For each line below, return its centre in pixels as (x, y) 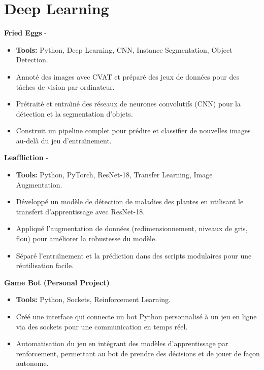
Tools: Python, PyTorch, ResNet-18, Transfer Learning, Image (114, 175)
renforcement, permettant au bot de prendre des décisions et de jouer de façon (138, 353)
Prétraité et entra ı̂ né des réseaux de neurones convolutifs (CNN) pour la (128, 104)
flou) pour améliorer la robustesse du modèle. (87, 238)
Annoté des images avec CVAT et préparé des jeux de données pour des (127, 76)
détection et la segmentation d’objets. (74, 113)
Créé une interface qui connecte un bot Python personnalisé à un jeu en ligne (136, 316)
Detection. (32, 60)
